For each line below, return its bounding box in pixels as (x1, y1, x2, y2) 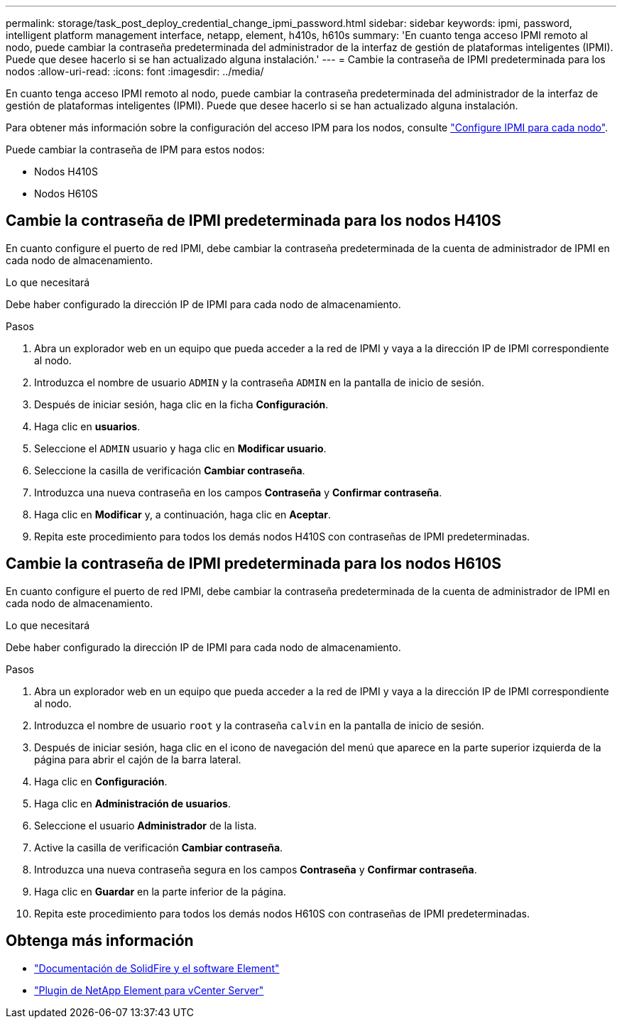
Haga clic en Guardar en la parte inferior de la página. (34, 885, 286, 898)
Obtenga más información (6, 932, 194, 950)
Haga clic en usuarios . (34, 420, 141, 432)
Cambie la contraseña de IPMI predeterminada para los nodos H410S (6, 212, 501, 230)
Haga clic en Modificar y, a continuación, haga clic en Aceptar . (34, 508, 331, 521)
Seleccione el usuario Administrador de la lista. (34, 819, 257, 832)
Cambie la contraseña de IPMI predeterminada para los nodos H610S (6, 555, 502, 573)
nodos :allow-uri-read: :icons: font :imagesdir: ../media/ (6, 65, 264, 77)
